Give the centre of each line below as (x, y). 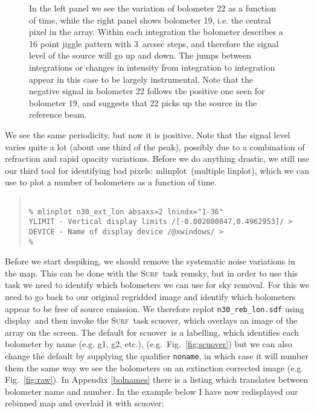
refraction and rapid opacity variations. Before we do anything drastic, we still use (157, 158)
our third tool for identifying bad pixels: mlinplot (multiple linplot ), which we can (157, 170)
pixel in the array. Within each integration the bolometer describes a (156, 32)
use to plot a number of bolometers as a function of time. (111, 182)
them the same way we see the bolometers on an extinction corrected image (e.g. (154, 367)
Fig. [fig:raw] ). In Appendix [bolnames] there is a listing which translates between (157, 379)
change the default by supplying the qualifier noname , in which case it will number (157, 356)
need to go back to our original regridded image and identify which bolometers (150, 296)
